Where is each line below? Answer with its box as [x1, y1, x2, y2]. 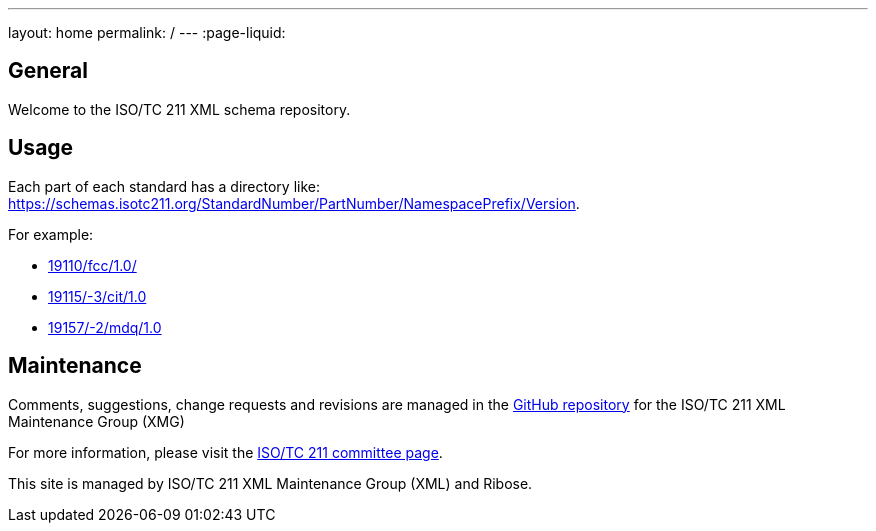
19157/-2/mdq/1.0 [48, 318, 162, 336]
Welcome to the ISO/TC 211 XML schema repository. [8, 100, 351, 118]
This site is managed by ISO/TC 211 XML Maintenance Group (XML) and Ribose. [8, 474, 533, 492]
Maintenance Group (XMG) [8, 412, 185, 430]
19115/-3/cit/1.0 [48, 287, 147, 305]
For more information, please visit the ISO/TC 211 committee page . [8, 443, 443, 461]
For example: [8, 225, 94, 243]
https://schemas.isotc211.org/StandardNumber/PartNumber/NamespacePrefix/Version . [8, 194, 580, 212]
